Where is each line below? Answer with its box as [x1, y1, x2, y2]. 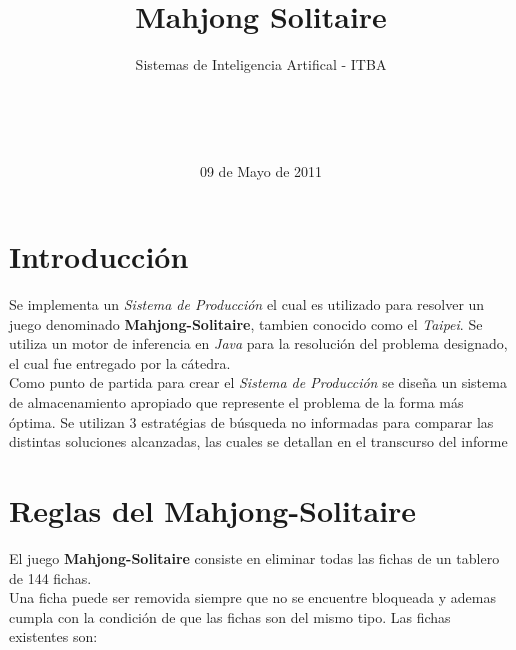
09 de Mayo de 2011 [199, 160, 323, 181]
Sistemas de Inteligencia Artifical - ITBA [135, 54, 387, 75]
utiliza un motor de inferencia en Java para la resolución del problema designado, [9, 333, 508, 354]
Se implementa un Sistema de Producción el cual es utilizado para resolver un [9, 294, 485, 315]
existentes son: [9, 626, 98, 647]
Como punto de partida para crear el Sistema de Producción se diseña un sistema [9, 372, 507, 393]
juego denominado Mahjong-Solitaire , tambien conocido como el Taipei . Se [9, 313, 483, 334]
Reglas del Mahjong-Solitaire [9, 489, 417, 530]
